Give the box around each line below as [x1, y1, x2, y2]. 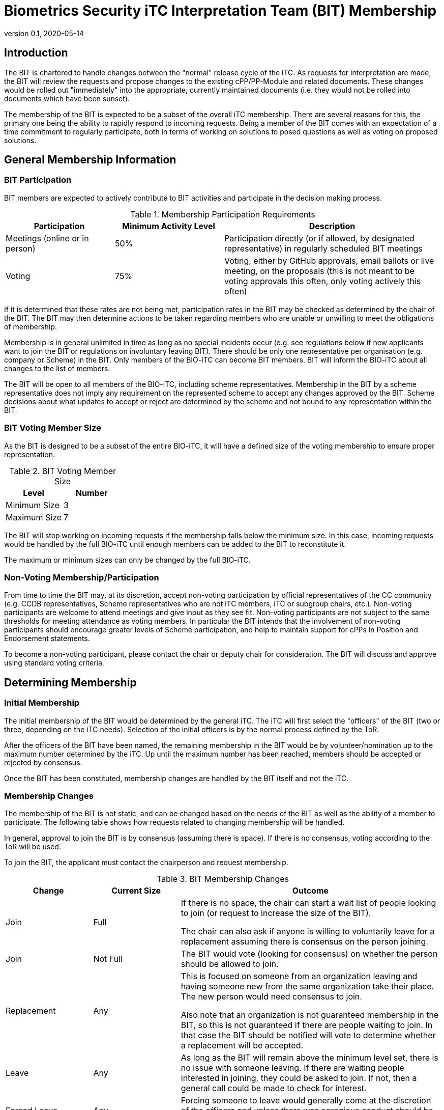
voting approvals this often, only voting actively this [224, 275, 421, 286]
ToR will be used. [4, 842, 61, 851]
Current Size [111, 885, 161, 896]
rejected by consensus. [4, 758, 82, 767]
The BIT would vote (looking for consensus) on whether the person [181, 949, 438, 959]
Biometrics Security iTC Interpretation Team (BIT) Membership [4, 2, 437, 19]
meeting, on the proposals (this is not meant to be [224, 265, 415, 276]
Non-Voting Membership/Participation [4, 572, 159, 582]
